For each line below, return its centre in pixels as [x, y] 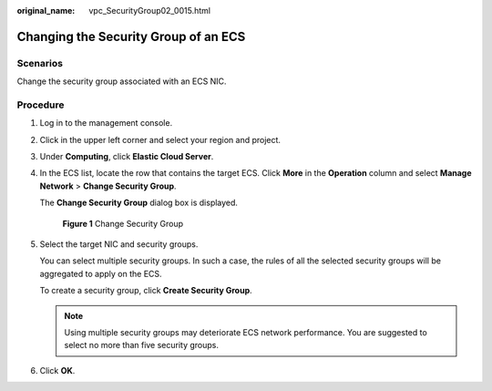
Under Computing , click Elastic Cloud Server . [127, 157]
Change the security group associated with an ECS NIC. [122, 81]
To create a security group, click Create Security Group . [146, 291]
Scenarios [40, 63]
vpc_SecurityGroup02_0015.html [150, 10]
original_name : [46, 10]
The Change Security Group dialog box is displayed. [139, 203]
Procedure [41, 105]
